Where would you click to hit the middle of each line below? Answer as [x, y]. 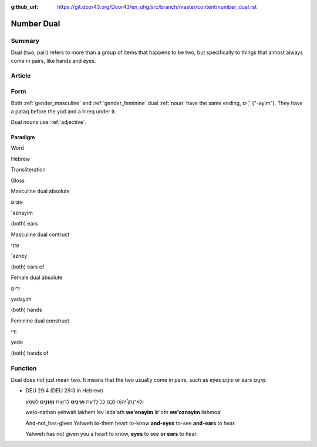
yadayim [21, 299]
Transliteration [28, 170]
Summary [25, 41]
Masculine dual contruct [40, 234]
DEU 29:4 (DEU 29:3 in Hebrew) [65, 391]
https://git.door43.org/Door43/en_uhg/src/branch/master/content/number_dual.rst [157, 7]
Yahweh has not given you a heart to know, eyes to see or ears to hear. [112, 433]
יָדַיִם [16, 288]
